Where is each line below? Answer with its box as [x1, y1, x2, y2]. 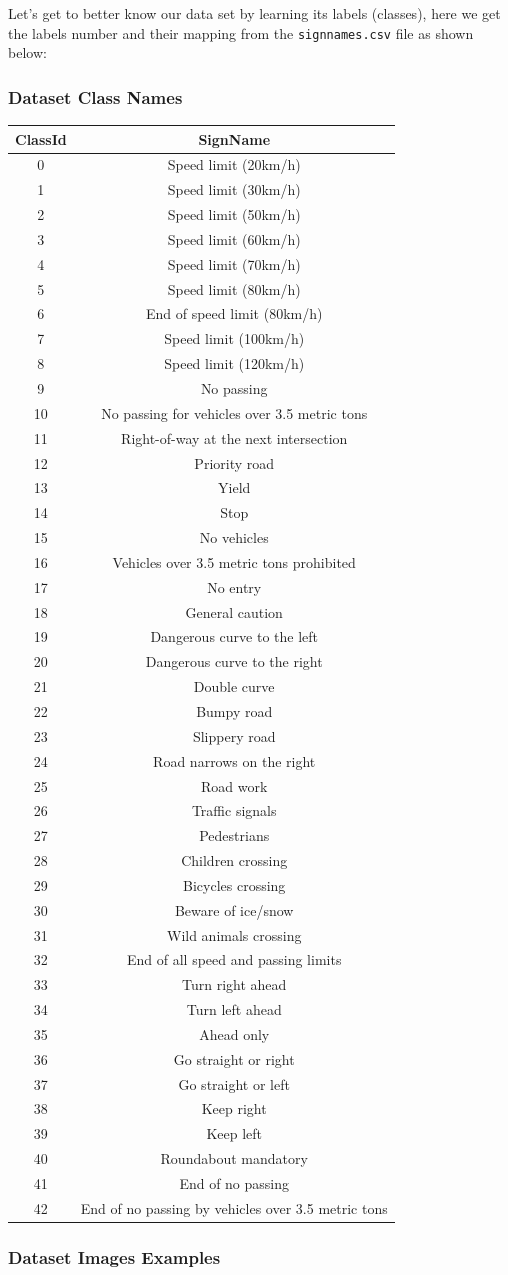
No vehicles [199, 527, 269, 548]
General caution [185, 601, 283, 622]
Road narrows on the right [153, 750, 316, 771]
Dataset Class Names [8, 84, 183, 109]
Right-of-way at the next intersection [121, 427, 348, 448]
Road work [201, 775, 268, 796]
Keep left [206, 1123, 263, 1144]
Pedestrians [199, 825, 270, 846]
